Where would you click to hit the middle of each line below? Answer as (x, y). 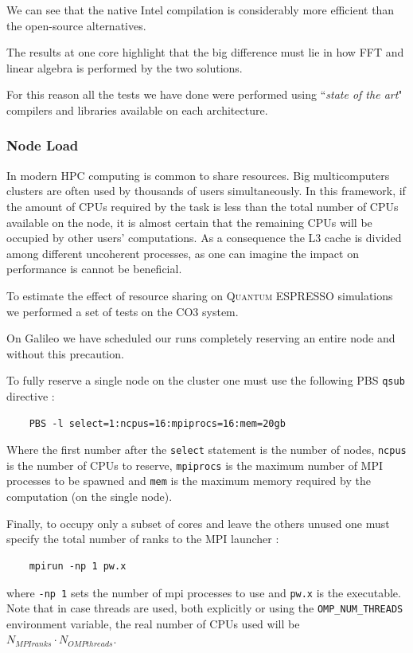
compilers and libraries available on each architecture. (137, 109)
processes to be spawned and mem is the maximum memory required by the (189, 481)
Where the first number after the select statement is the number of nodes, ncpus (206, 450)
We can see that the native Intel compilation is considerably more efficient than (201, 10)
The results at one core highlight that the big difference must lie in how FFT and (205, 52)
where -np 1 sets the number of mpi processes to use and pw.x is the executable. (204, 592)
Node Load (43, 145)
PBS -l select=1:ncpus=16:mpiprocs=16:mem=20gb (157, 423)
